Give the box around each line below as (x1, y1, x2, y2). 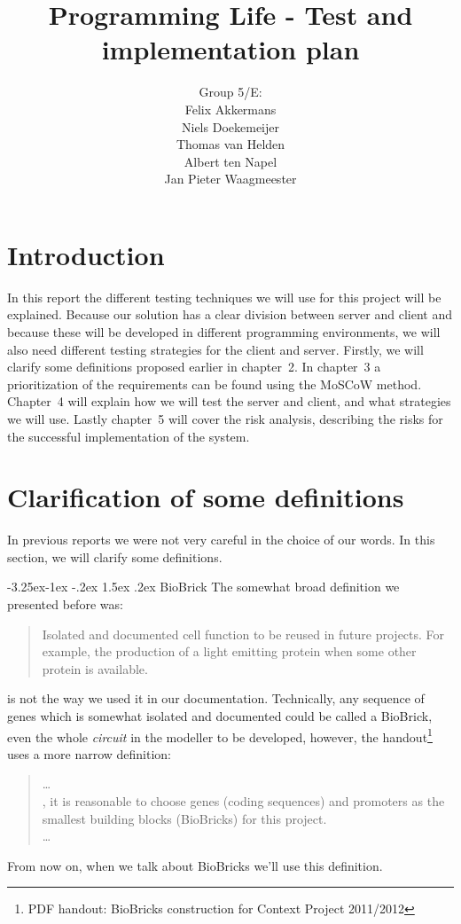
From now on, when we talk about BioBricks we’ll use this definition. (7, 856, 383, 874)
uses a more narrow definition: (7, 744, 171, 763)
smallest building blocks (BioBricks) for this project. (42, 809, 327, 827)
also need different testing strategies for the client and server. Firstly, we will (7, 340, 424, 358)
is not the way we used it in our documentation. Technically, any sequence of (7, 689, 425, 708)
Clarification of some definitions (7, 479, 404, 515)
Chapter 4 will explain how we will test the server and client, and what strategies (7, 392, 451, 411)
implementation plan (101, 31, 360, 67)
